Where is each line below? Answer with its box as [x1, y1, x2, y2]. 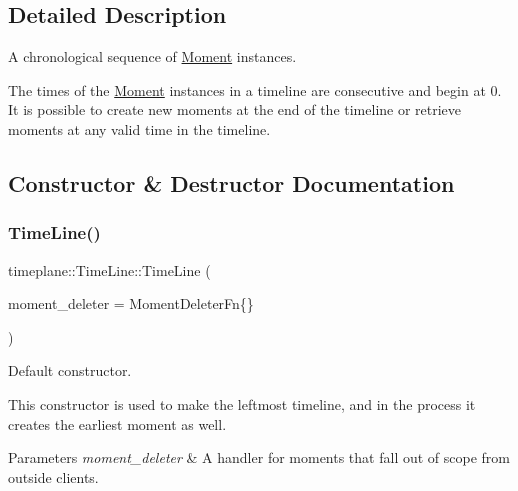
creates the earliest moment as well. [8, 413, 227, 434]
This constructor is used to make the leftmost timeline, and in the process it [8, 393, 476, 414]
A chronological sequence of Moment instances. [8, 46, 297, 67]
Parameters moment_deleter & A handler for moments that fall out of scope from [8, 447, 510, 468]
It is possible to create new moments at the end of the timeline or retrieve [8, 99, 462, 120]
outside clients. [8, 466, 99, 487]
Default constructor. [8, 360, 132, 381]
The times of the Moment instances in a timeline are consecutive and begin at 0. [8, 79, 502, 100]
